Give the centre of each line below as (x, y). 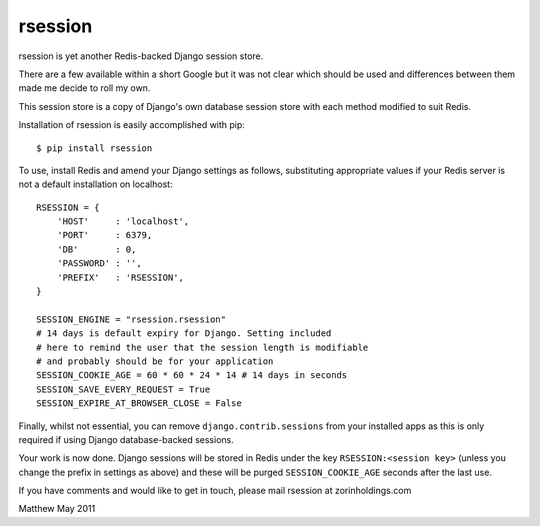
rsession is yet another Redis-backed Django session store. (141, 56)
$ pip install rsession (94, 148)
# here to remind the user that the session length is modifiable (202, 347)
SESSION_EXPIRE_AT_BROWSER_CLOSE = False (139, 403)
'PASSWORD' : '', (99, 263)
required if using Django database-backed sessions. (126, 439)
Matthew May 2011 (57, 509)
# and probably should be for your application (155, 361)
